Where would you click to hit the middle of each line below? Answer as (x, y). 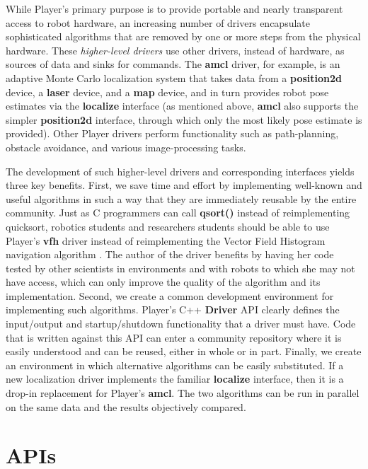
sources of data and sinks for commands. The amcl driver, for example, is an (173, 64)
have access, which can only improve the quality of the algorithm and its (163, 282)
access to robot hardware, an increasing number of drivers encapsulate (158, 22)
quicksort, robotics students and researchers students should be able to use (168, 226)
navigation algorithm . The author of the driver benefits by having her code (170, 254)
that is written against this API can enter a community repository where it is (174, 337)
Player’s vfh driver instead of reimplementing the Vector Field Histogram (166, 240)
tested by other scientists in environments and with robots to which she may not (180, 268)
